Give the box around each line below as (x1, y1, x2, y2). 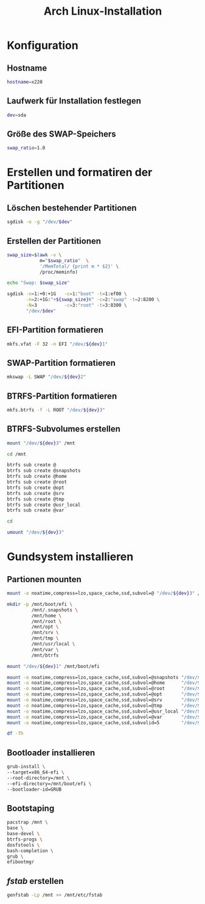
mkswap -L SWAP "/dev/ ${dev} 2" (7, 374, 86, 380)
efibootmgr (7, 859, 35, 865)
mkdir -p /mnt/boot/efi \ (7, 601, 72, 607)
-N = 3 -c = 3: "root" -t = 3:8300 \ (26, 302, 127, 308)
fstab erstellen (7, 876, 64, 886)
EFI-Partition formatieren (7, 325, 104, 335)
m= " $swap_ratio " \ (39, 257, 89, 263)
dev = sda (7, 112, 27, 118)
